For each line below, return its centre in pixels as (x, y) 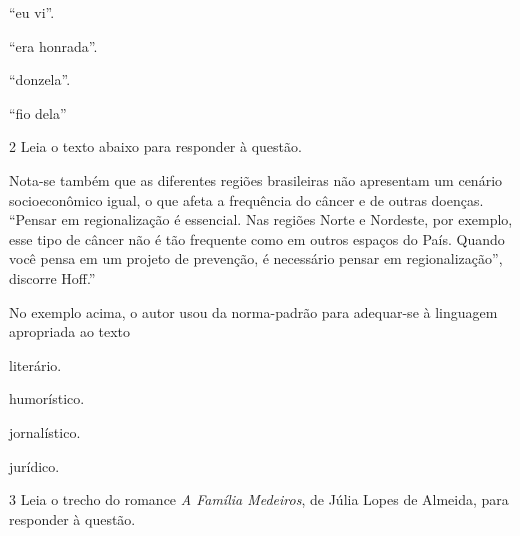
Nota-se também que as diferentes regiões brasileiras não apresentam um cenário (256, 179)
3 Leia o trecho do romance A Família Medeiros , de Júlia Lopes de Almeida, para (259, 499)
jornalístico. (45, 431)
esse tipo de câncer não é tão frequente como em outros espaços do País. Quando (257, 238)
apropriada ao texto (70, 331)
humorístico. (47, 398)
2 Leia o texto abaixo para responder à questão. (155, 146)
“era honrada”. (53, 45)
